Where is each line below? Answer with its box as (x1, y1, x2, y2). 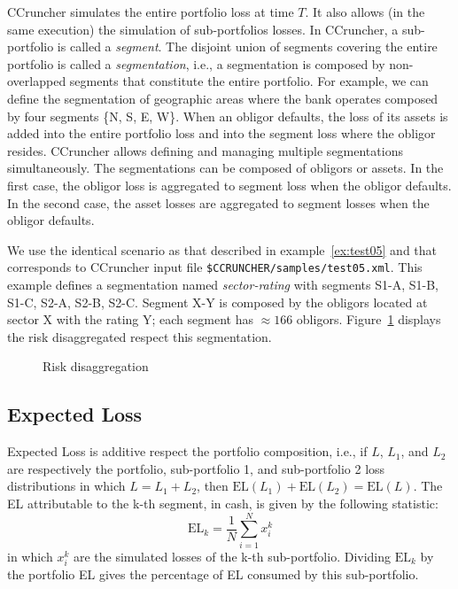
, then (197, 477, 229, 495)
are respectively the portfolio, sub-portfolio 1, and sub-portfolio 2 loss (7, 459, 385, 477)
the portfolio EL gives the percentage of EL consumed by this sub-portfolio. (7, 564, 419, 583)
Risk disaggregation (43, 357, 149, 376)
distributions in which (7, 477, 126, 495)
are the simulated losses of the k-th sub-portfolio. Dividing (73, 546, 392, 565)
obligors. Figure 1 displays (296, 310, 441, 329)
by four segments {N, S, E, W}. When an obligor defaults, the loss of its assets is (7, 106, 448, 125)
